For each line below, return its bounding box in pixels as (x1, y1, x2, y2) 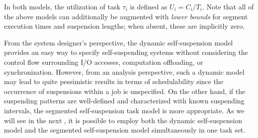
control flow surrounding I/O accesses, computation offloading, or (4, 56, 203, 67)
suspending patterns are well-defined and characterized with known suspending (4, 95, 245, 106)
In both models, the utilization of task (4, 1, 120, 11)
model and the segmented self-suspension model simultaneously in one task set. (4, 125, 246, 135)
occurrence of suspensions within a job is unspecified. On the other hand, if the (4, 86, 246, 96)
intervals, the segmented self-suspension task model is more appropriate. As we (4, 105, 245, 115)
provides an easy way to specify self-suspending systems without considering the (4, 47, 248, 57)
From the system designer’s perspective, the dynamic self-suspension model (4, 37, 233, 47)
